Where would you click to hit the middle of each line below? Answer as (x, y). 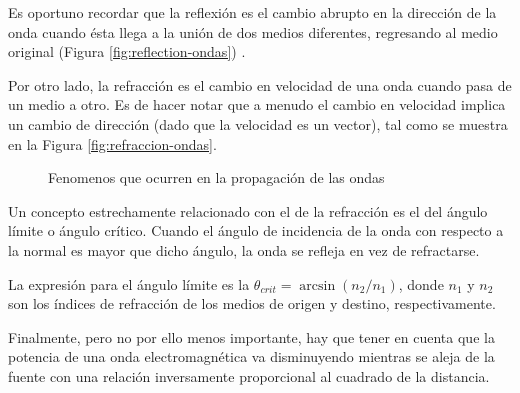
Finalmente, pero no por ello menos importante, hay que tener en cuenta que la (251, 336)
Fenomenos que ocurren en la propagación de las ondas (216, 177)
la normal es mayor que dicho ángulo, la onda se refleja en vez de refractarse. (244, 249)
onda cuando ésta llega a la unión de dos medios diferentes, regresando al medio (253, 31)
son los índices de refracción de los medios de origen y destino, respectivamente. (252, 303)
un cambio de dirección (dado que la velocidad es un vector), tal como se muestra (258, 123)
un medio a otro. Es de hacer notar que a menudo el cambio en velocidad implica (257, 104)
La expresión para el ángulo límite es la (129, 283)
